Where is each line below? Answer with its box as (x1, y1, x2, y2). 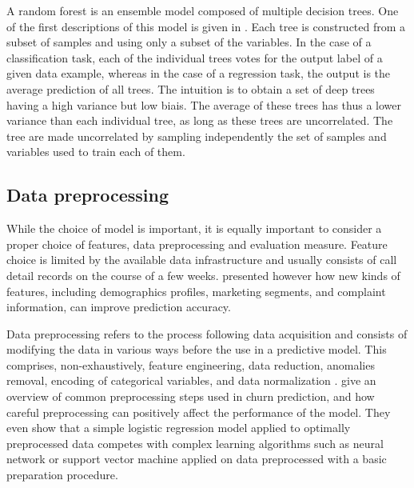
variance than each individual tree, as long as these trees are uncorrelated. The (6, 112, 393, 129)
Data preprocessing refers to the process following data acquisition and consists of (6, 325, 408, 342)
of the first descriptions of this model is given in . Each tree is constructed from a (6, 18, 406, 34)
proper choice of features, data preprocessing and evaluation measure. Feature (6, 235, 388, 252)
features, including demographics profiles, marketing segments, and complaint (6, 282, 386, 299)
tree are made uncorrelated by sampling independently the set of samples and (6, 127, 387, 144)
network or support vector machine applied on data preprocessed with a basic (6, 450, 387, 467)
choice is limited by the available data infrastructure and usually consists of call (6, 251, 397, 268)
